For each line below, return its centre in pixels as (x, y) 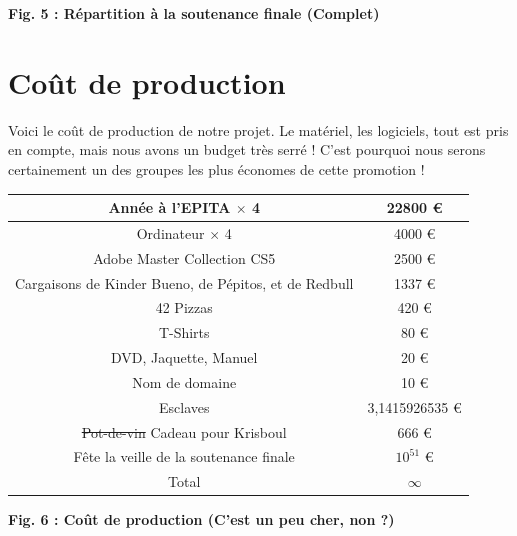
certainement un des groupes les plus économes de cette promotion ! (216, 168)
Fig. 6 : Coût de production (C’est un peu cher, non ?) (201, 519)
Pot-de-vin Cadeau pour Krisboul (184, 431)
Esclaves (184, 406)
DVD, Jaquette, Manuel (184, 357)
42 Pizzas (184, 307)
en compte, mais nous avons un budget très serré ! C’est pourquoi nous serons (247, 149)
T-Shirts (184, 332)
